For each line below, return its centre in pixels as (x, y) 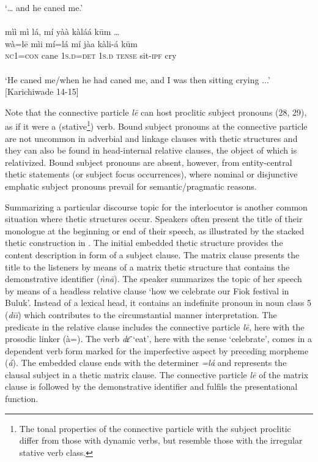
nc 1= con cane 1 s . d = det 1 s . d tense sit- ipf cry (91, 55)
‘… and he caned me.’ (44, 7)
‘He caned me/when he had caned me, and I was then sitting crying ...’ (138, 79)
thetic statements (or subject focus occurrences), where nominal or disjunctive (151, 174)
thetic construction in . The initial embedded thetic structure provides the (144, 243)
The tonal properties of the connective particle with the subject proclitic (155, 428)
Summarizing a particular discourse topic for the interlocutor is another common (156, 207)
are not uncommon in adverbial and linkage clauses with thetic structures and (151, 138)
